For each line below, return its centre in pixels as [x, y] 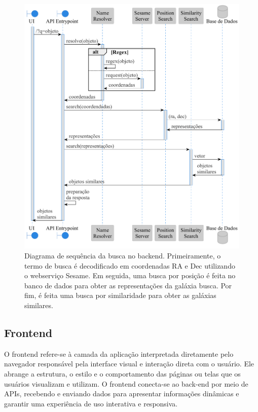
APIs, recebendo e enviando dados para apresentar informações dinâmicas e [122, 394]
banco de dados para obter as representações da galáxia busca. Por [128, 285]
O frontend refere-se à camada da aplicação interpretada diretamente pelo [119, 353]
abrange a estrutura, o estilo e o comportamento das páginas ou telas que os [122, 374]
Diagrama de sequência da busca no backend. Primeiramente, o [123, 256]
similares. [39, 305]
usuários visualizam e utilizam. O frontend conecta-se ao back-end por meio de [126, 383]
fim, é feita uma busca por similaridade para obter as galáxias [120, 295]
